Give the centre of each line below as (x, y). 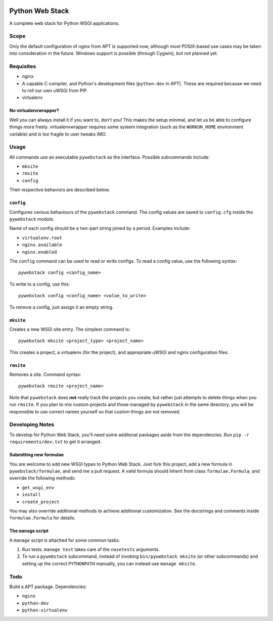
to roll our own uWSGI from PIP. (55, 90)
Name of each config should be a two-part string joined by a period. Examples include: (100, 228)
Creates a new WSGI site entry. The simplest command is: (70, 329)
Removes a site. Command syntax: (45, 374)
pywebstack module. (32, 219)
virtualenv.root (42, 238)
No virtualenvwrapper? (34, 111)
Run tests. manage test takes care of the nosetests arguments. (91, 550)
